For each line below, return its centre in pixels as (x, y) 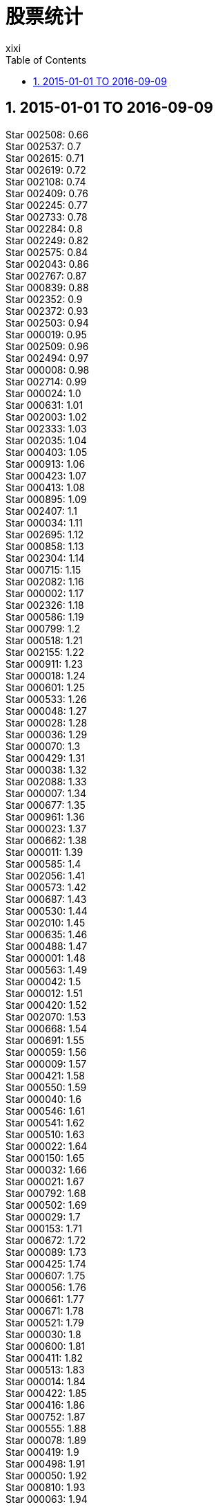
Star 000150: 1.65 (45, 1158)
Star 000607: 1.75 (46, 1275)
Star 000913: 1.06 (46, 464)
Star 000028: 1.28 (47, 722)
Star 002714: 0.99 (46, 381)
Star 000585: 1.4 (43, 864)
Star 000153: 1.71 (44, 1228)
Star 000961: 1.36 (45, 816)
